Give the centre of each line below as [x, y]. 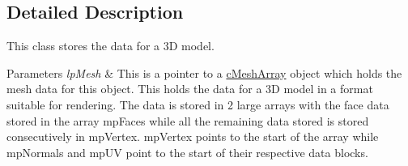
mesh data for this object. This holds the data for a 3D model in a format [190, 89]
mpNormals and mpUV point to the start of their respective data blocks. [187, 152]
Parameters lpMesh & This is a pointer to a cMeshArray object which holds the [204, 72]
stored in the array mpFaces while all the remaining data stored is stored [188, 120]
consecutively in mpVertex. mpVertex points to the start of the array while [193, 136]
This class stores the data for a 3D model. [110, 46]
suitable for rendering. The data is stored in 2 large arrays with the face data [198, 104]
